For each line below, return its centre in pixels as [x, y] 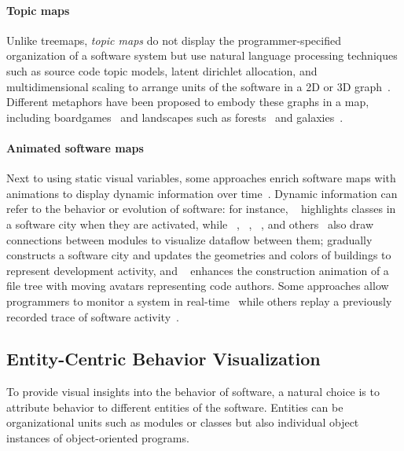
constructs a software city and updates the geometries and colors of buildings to [199, 255]
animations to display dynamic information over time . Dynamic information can [202, 193]
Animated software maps [75, 147]
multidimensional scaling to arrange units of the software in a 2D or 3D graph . [198, 86]
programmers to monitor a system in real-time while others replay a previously [199, 301]
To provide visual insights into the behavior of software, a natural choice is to [193, 392]
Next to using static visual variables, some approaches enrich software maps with [201, 178]
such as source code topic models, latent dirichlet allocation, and [162, 70]
